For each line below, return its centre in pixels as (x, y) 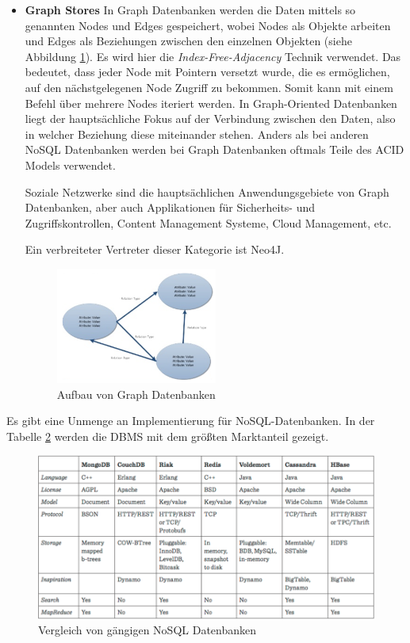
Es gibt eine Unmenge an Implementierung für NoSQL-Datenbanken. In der (191, 421)
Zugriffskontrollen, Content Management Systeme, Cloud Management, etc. (208, 222)
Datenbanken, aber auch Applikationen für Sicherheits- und (170, 207)
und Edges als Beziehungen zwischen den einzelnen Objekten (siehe (188, 41)
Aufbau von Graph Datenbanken (136, 394)
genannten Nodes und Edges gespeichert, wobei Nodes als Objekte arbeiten (208, 25)
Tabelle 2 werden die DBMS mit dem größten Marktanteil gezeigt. (168, 436)
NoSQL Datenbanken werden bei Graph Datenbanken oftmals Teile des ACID (215, 149)
